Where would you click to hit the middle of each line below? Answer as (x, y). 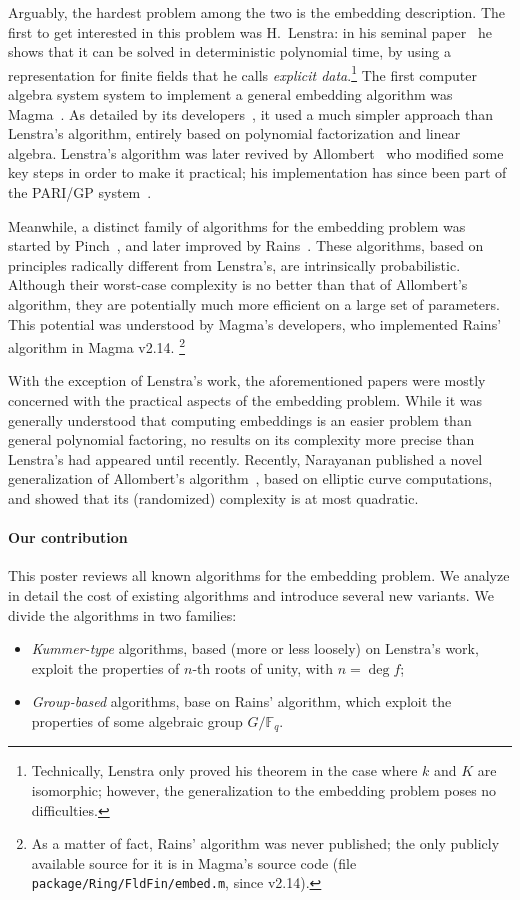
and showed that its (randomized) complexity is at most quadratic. (213, 497)
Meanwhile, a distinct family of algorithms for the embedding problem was (237, 225)
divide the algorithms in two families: (122, 614)
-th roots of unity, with (262, 667)
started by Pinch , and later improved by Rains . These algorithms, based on (246, 245)
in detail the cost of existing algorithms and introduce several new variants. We (251, 594)
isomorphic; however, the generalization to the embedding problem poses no (264, 789)
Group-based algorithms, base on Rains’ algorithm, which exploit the (241, 701)
